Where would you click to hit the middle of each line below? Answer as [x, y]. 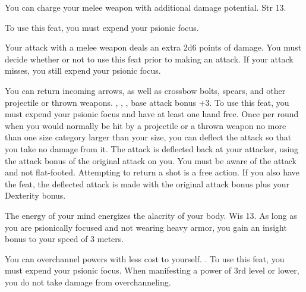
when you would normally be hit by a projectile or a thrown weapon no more [146, 125]
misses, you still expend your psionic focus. [83, 70]
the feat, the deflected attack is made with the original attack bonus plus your [147, 183]
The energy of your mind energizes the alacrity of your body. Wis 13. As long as [151, 215]
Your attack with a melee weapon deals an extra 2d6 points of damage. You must [153, 47]
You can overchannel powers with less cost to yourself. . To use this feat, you [145, 258]
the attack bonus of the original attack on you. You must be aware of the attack [151, 160]
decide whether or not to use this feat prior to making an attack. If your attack [149, 59]
